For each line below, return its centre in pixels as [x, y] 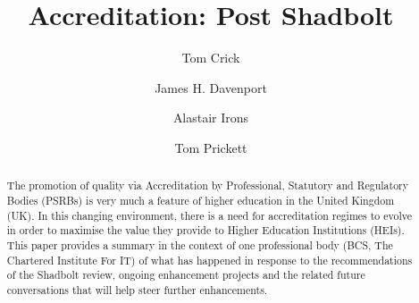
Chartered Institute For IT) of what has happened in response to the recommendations [209, 260]
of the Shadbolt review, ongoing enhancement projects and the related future [186, 275]
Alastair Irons [211, 118]
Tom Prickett [211, 147]
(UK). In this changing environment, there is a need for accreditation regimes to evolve [209, 215]
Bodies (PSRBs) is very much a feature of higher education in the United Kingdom [201, 200]
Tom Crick [211, 58]
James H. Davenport [211, 87]
